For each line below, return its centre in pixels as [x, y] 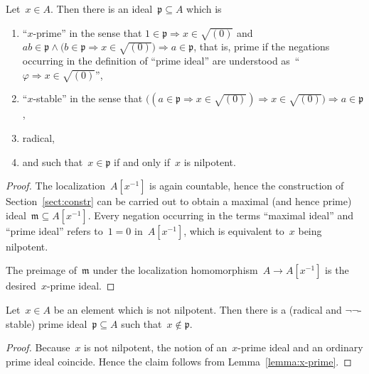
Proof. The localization [55, 186]
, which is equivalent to [234, 230]
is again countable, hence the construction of [247, 186]
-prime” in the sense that [87, 32]
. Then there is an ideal [102, 9]
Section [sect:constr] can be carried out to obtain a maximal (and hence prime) [179, 201]
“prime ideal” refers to [54, 230]
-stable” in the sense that [88, 98]
